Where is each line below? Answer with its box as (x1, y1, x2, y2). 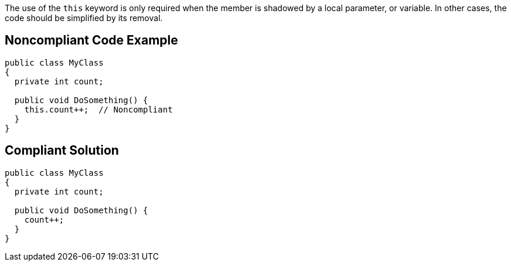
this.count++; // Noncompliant (24, 104, 173, 114)
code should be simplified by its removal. (5, 13, 163, 23)
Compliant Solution (5, 143, 119, 158)
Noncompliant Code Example (5, 33, 178, 48)
